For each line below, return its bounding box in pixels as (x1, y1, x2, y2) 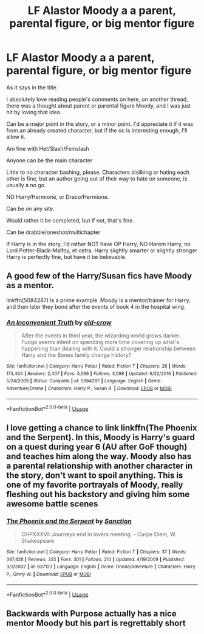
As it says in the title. (6, 83, 58, 91)
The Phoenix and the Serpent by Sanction (6, 517, 132, 525)
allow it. (6, 133, 26, 140)
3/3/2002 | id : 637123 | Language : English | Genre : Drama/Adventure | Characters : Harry (6, 563, 195, 570)
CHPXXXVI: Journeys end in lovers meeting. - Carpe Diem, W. (21, 531, 177, 538)
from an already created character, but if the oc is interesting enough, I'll (6, 126, 188, 134)
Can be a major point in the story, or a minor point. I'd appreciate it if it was (6, 120, 193, 128)
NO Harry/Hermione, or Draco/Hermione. (6, 193, 109, 201)
